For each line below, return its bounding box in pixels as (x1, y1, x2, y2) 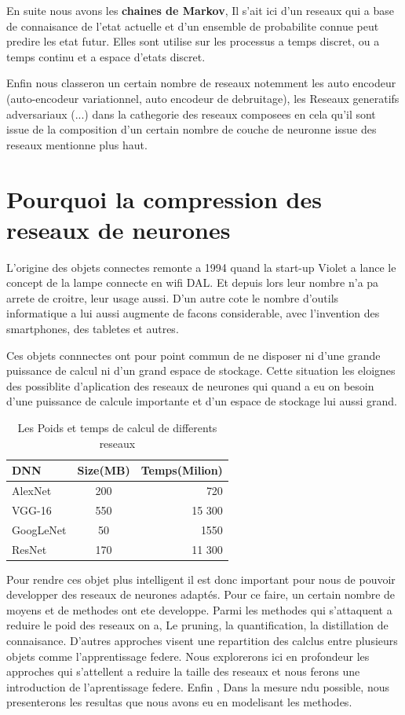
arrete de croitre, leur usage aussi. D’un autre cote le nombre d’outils (6, 289, 339, 306)
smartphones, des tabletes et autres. (6, 321, 179, 337)
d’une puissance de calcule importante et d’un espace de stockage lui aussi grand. (6, 393, 397, 409)
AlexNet (12, 482, 52, 499)
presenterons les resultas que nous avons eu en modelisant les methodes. (6, 694, 352, 710)
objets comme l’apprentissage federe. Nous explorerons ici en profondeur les (6, 647, 370, 664)
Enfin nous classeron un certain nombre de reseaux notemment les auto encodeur (6, 75, 396, 91)
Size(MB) (77, 462, 130, 478)
